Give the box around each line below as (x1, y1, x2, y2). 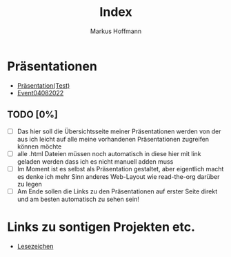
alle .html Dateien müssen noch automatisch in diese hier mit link (17, 149, 201, 158)
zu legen (17, 180, 43, 188)
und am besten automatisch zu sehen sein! (17, 195, 139, 203)
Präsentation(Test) (17, 81, 70, 90)
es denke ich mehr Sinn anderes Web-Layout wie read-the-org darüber (17, 172, 220, 180)
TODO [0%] (7, 108, 59, 121)
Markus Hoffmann (90, 27, 142, 35)
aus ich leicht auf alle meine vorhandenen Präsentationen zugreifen (17, 135, 209, 143)
